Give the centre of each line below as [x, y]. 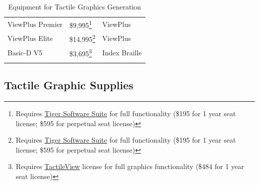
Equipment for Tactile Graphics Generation [75, 6]
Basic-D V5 [25, 52]
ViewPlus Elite [30, 38]
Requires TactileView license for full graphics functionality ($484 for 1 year [130, 166]
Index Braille [122, 52]
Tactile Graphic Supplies [69, 85]
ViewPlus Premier [35, 24]
